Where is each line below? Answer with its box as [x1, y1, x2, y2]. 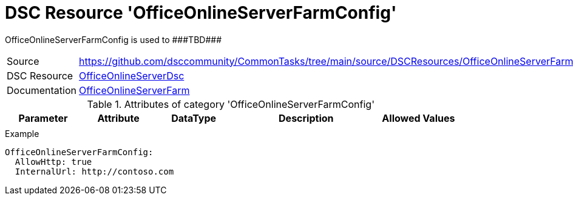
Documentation [7, 84, 76, 96]
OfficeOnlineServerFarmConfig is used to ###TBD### [5, 34, 222, 45]
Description [279, 112, 334, 124]
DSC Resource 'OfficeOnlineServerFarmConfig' [5, 2, 397, 23]
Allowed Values [382, 112, 455, 124]
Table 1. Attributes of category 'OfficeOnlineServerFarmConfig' [87, 98, 375, 110]
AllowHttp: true [15, 156, 92, 167]
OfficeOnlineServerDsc [79, 69, 185, 82]
